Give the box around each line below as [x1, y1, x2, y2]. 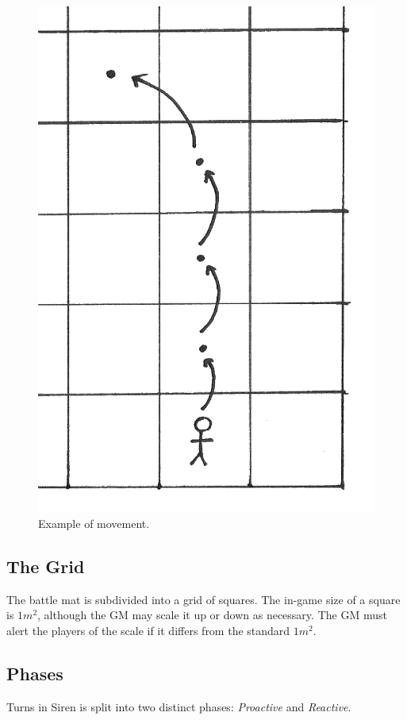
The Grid [6, 554, 85, 579]
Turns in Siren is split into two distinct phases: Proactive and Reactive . [6, 698, 351, 714]
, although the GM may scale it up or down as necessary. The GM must [37, 606, 387, 623]
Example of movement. [38, 515, 150, 532]
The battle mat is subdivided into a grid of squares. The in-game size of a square [6, 591, 401, 607]
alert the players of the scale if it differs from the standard [6, 622, 290, 639]
